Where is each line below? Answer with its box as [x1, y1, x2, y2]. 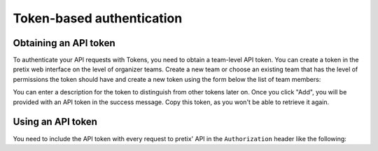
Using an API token [13, 116, 98, 128]
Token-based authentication [13, 10, 183, 26]
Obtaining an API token [13, 37, 115, 49]
